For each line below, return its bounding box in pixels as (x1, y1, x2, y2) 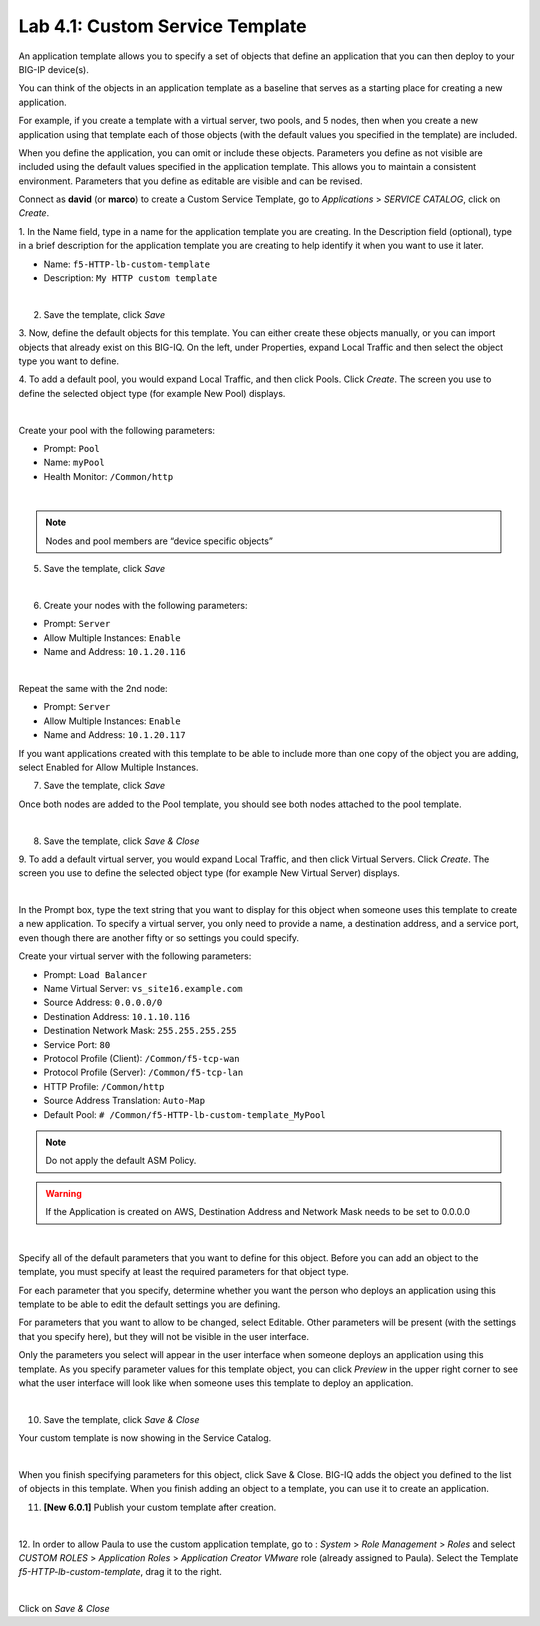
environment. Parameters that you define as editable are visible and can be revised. (18, 175, 363, 187)
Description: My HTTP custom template (43, 272, 218, 284)
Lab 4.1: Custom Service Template (18, 15, 307, 37)
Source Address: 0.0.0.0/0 (43, 996, 163, 1009)
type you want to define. (18, 355, 120, 367)
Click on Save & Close (18, 1603, 110, 1615)
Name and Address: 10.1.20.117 (43, 729, 186, 741)
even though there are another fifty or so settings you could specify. (18, 931, 300, 944)
